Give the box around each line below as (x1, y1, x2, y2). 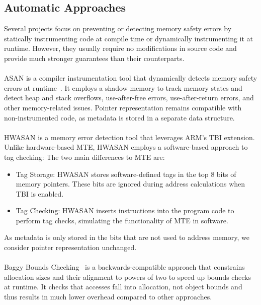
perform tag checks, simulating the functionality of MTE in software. (16, 215, 228, 225)
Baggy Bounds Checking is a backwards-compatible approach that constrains (4, 262, 245, 272)
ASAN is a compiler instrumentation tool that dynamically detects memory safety (4, 73, 257, 83)
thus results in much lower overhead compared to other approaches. (4, 291, 212, 302)
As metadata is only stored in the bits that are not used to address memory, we (4, 232, 249, 242)
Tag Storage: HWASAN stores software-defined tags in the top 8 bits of (16, 168, 236, 179)
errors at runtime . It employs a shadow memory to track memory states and (4, 82, 242, 93)
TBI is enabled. (16, 188, 64, 199)
